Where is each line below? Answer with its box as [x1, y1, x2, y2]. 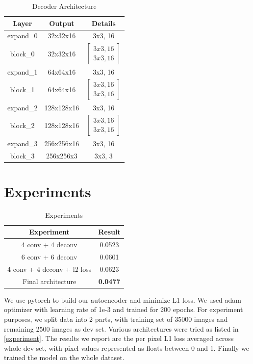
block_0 [10, 48, 35, 58]
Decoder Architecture [32, 1, 97, 11]
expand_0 [7, 30, 38, 41]
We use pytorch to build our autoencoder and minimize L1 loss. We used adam [4, 294, 242, 305]
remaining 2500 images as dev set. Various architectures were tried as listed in [4, 323, 239, 334]
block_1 [10, 84, 35, 95]
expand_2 [7, 102, 38, 112]
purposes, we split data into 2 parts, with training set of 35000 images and [4, 314, 228, 324]
